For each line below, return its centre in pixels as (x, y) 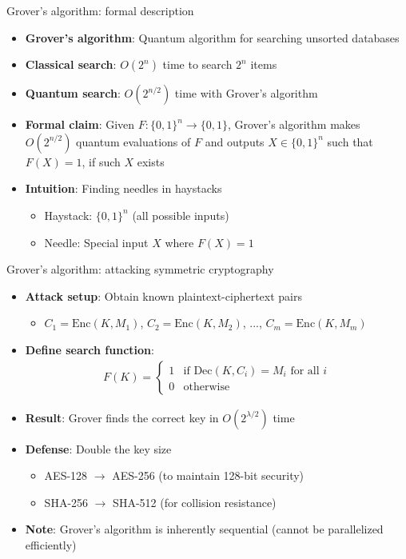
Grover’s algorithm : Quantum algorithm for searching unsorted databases (212, 37)
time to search (197, 64)
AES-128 (66, 475)
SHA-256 (66, 502)
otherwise (207, 387)
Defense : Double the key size (98, 448)
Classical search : (71, 64)
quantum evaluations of (133, 141)
